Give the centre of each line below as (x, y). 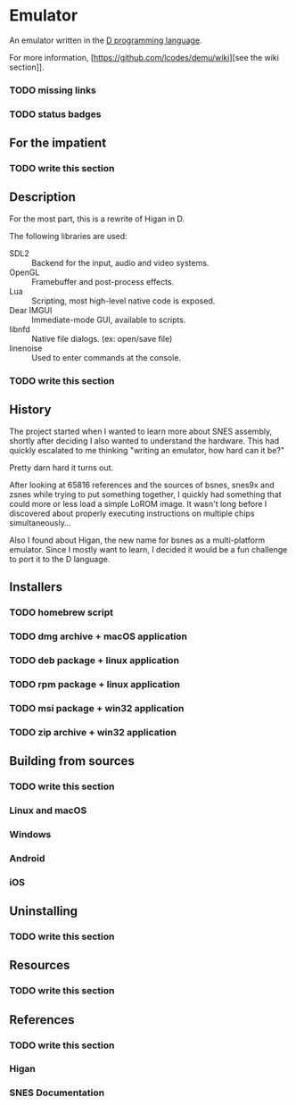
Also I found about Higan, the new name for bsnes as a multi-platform (137, 540)
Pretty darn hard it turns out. (62, 467)
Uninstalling (44, 911)
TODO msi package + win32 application (97, 708)
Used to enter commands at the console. (106, 357)
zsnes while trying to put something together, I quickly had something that (146, 494)
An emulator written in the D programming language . (106, 40)
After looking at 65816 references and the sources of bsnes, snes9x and (142, 485)
